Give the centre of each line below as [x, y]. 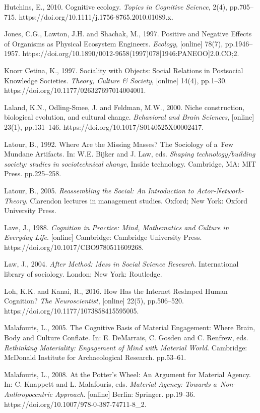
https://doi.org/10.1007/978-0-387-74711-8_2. [75, 404]
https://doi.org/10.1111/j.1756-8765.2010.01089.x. [96, 16]
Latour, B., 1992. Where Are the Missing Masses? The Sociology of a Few [119, 144]
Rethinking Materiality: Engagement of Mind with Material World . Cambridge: [126, 347]
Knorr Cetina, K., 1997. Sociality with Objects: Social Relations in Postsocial [124, 70]
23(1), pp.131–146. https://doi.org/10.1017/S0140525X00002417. [104, 126]
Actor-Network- [220, 190]
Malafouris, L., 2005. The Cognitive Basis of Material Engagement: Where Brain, [130, 327]
